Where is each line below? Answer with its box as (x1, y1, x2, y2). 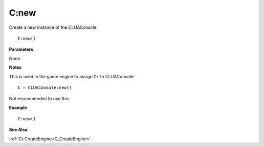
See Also (9, 127, 28, 133)
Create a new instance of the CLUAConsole (9, 24, 97, 30)
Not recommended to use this (9, 96, 69, 102)
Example (9, 105, 27, 110)
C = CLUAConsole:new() (18, 84, 72, 90)
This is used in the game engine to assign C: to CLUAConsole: (9, 73, 135, 79)
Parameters (9, 46, 34, 52)
